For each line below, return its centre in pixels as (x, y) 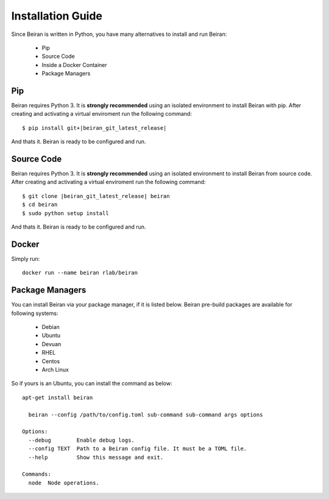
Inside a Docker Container (75, 65)
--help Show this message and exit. (96, 457)
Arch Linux (55, 369)
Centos (51, 361)
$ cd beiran (40, 205)
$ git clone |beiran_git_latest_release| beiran (96, 196)
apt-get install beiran (58, 397)
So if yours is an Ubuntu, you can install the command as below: (92, 383)
